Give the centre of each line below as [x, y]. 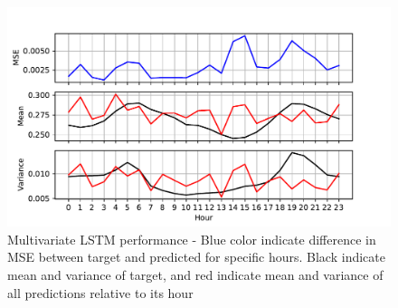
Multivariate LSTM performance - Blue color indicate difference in [192, 239]
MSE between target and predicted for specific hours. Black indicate [196, 257]
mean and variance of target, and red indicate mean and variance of [195, 274]
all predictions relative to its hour [100, 292]
